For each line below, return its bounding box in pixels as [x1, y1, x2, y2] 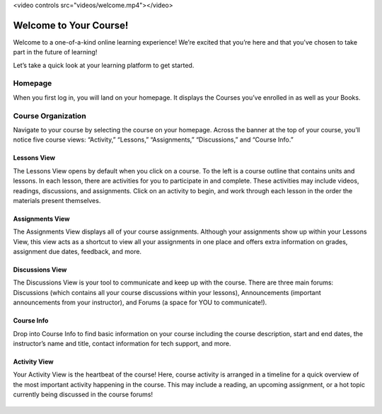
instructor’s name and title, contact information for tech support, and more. [13, 340, 231, 348]
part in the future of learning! [13, 48, 98, 57]
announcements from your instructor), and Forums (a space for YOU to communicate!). [13, 298, 267, 307]
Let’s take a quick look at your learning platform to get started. [13, 61, 195, 69]
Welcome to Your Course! [13, 19, 129, 31]
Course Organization [13, 110, 86, 120]
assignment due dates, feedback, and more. [13, 248, 141, 256]
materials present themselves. [13, 196, 101, 205]
